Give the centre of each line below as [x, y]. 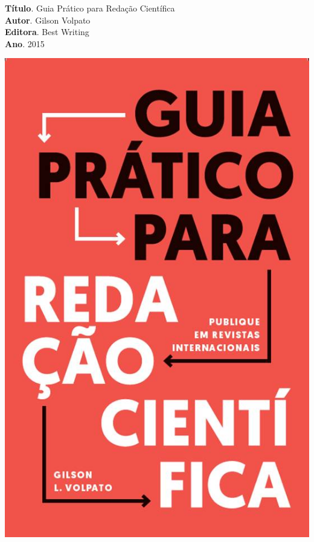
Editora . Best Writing [47, 32]
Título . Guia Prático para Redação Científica [90, 8]
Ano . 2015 [25, 43]
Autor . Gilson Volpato [48, 20]
